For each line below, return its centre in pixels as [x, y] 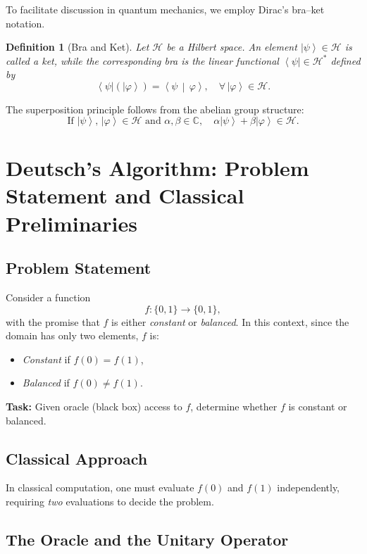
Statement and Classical [125, 195]
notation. [25, 23]
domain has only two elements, [72, 335]
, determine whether [234, 407]
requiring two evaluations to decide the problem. [110, 502]
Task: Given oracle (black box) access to [94, 407]
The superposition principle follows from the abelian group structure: [155, 109]
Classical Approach [77, 458]
